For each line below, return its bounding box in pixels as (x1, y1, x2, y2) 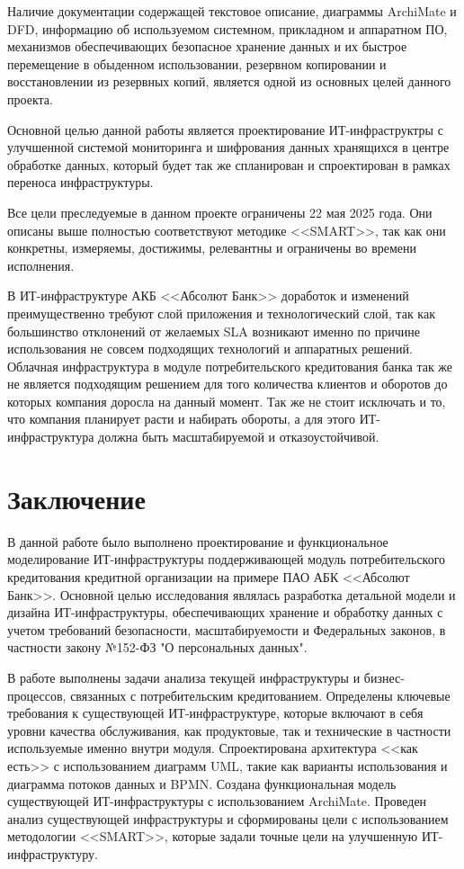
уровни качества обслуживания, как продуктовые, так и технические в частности (7, 721, 451, 739)
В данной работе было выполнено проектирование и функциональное (7, 532, 388, 551)
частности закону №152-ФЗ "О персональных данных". (7, 638, 308, 657)
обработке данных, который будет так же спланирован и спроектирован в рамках (7, 155, 451, 174)
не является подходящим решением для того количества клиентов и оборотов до (7, 374, 448, 393)
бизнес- (363, 667, 405, 686)
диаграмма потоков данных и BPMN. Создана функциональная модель (7, 774, 397, 793)
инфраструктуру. (7, 844, 98, 863)
